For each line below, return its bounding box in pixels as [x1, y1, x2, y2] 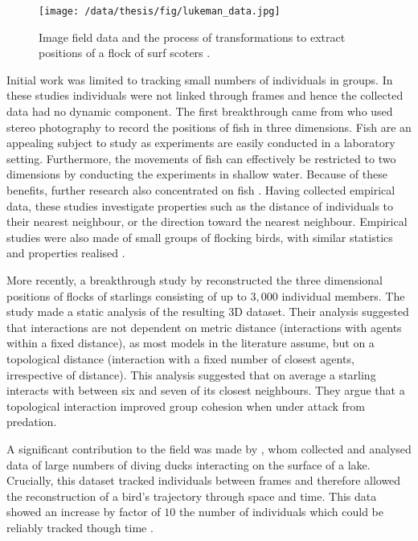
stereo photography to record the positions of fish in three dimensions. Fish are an [6, 118, 412, 135]
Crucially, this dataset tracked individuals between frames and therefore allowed [6, 472, 401, 489]
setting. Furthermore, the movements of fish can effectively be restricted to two [6, 150, 396, 166]
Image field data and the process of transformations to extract [39, 28, 346, 45]
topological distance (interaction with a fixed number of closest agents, [6, 350, 354, 367]
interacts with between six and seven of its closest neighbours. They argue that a [6, 382, 405, 399]
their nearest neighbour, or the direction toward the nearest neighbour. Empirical [6, 213, 408, 230]
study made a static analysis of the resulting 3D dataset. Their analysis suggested [6, 303, 409, 320]
